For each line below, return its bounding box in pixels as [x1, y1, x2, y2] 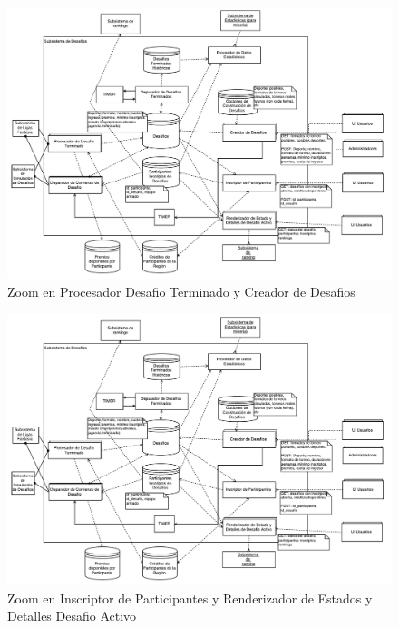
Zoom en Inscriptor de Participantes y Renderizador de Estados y [7, 588, 373, 607]
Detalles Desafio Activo [7, 606, 137, 625]
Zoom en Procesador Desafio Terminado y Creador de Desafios [7, 281, 355, 300]
